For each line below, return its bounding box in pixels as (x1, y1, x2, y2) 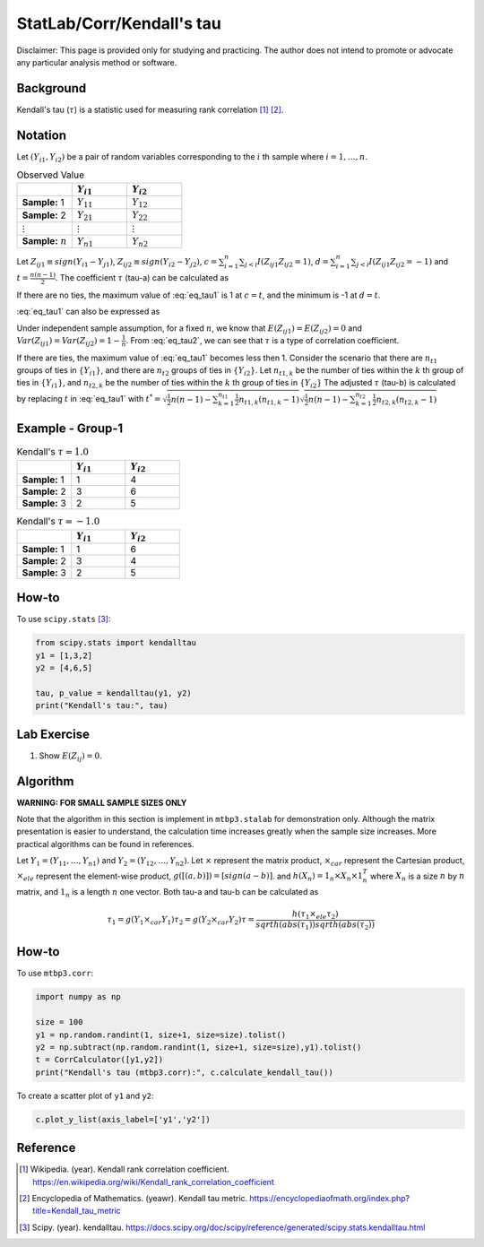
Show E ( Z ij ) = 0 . (39, 749, 102, 763)
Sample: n (22, 235, 67, 247)
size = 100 (35, 1018, 83, 1027)
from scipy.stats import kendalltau (35, 637, 197, 648)
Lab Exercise (16, 726, 90, 741)
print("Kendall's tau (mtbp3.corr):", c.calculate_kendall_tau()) (35, 1067, 333, 1078)
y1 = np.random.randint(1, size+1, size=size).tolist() (35, 1029, 287, 1040)
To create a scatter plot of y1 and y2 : (16, 1090, 154, 1101)
